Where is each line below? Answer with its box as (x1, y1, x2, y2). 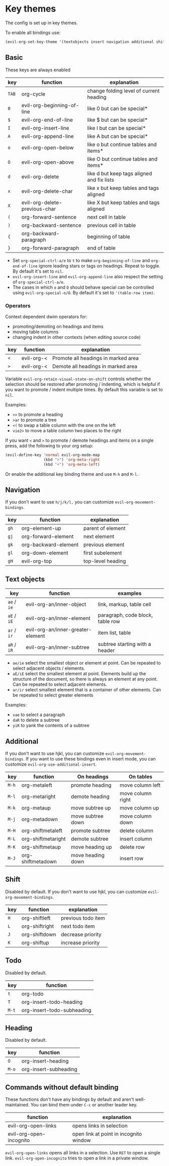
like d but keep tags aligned (87, 170, 152, 177)
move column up (120, 804, 159, 811)
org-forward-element (21, 533, 74, 540)
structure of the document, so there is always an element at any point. (12, 676, 158, 682)
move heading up (71, 843, 112, 850)
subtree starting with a (98, 641, 151, 648)
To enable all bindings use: (5, 29, 61, 35)
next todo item (61, 923, 95, 930)
